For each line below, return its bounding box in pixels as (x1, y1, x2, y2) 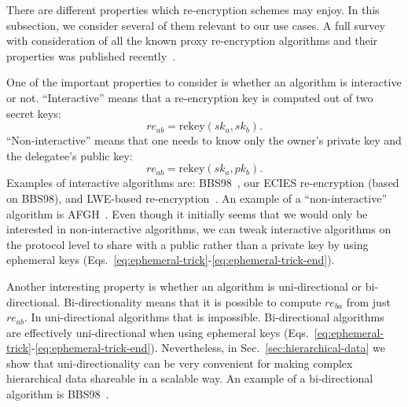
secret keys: (6, 104, 61, 121)
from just (346, 293, 391, 310)
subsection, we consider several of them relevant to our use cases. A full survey (6, 16, 385, 33)
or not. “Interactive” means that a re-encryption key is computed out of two (6, 89, 373, 105)
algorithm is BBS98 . (6, 386, 109, 402)
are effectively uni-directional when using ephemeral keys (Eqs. (6, 324, 309, 340)
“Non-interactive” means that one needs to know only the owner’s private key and (6, 132, 402, 148)
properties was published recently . (6, 47, 176, 64)
